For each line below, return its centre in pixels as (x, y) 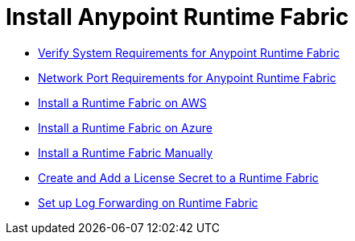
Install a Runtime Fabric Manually (126, 152)
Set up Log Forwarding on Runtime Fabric (148, 202)
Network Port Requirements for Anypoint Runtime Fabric (187, 77)
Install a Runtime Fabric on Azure (125, 127)
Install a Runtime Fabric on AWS (122, 102)
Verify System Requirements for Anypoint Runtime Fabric (189, 52)
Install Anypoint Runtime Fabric (177, 17)
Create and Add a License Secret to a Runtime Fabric (178, 177)
